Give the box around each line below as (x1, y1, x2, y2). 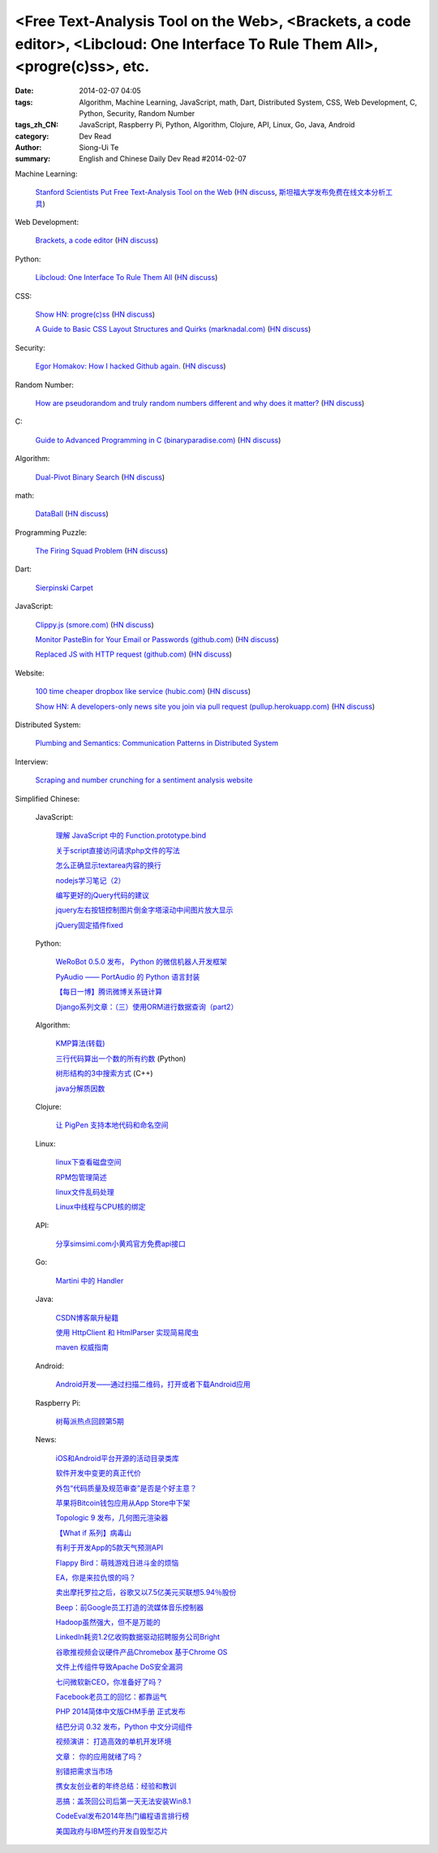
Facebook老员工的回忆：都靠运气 (55, 1692, 167, 1702)
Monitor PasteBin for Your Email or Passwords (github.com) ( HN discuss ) (35, 635, 279, 644)
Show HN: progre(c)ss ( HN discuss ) (35, 309, 156, 319)
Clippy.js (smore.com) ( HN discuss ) (35, 619, 154, 629)
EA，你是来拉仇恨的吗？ (55, 1572, 137, 1582)
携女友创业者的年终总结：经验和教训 (55, 1782, 177, 1791)
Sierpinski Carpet (35, 583, 93, 593)
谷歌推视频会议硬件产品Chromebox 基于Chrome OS (55, 1647, 228, 1657)
